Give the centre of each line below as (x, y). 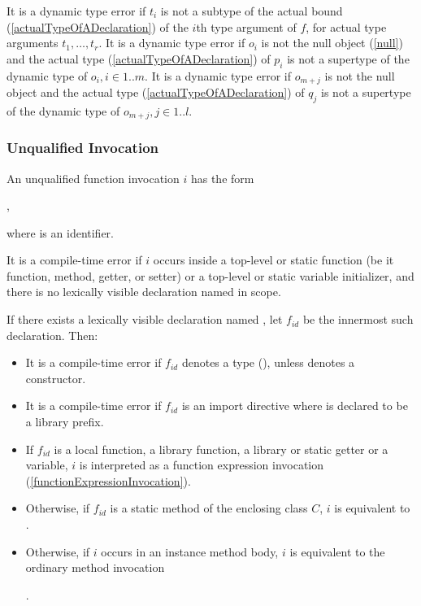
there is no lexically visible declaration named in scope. (144, 292)
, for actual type (346, 26)
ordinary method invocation (95, 567)
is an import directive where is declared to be (295, 405)
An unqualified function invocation (93, 178)
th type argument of (246, 26)
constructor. (56, 378)
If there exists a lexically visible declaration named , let (145, 319)
